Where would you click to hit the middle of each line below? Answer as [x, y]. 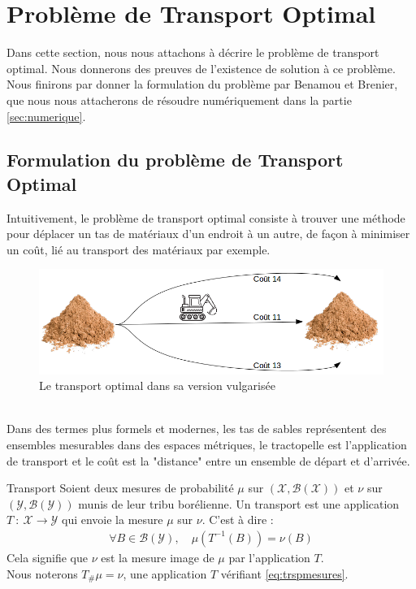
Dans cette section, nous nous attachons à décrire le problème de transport [193, 52]
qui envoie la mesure [112, 520]
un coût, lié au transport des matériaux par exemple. [139, 249]
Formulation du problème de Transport [175, 160]
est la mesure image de [158, 557]
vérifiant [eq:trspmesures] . [284, 573]
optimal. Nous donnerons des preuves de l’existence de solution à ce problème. [201, 68]
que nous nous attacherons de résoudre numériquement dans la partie [179, 100]
